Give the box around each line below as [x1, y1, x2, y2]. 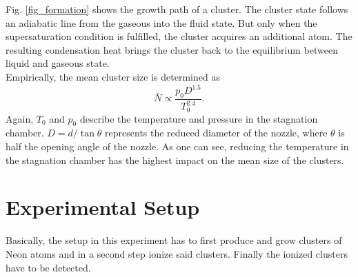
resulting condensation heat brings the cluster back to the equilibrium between [6, 42, 338, 57]
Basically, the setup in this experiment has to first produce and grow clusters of [6, 233, 342, 247]
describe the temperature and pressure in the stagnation [79, 111, 318, 125]
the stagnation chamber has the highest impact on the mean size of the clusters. [6, 152, 344, 167]
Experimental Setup [6, 193, 200, 221]
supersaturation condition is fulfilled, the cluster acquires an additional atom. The [6, 29, 352, 43]
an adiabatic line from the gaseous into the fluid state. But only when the [6, 15, 317, 30]
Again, [6, 111, 34, 125]
